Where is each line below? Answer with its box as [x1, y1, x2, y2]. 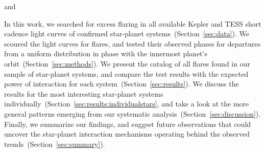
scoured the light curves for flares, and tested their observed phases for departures [4, 38, 261, 49]
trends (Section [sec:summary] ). [4, 138, 105, 149]
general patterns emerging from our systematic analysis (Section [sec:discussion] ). [4, 108, 261, 119]
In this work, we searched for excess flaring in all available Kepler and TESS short [4, 18, 261, 29]
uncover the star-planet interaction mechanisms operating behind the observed [4, 128, 250, 139]
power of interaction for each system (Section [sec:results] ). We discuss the [4, 78, 239, 89]
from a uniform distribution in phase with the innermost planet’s [4, 48, 207, 59]
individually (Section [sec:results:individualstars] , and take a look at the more [4, 98, 249, 109]
